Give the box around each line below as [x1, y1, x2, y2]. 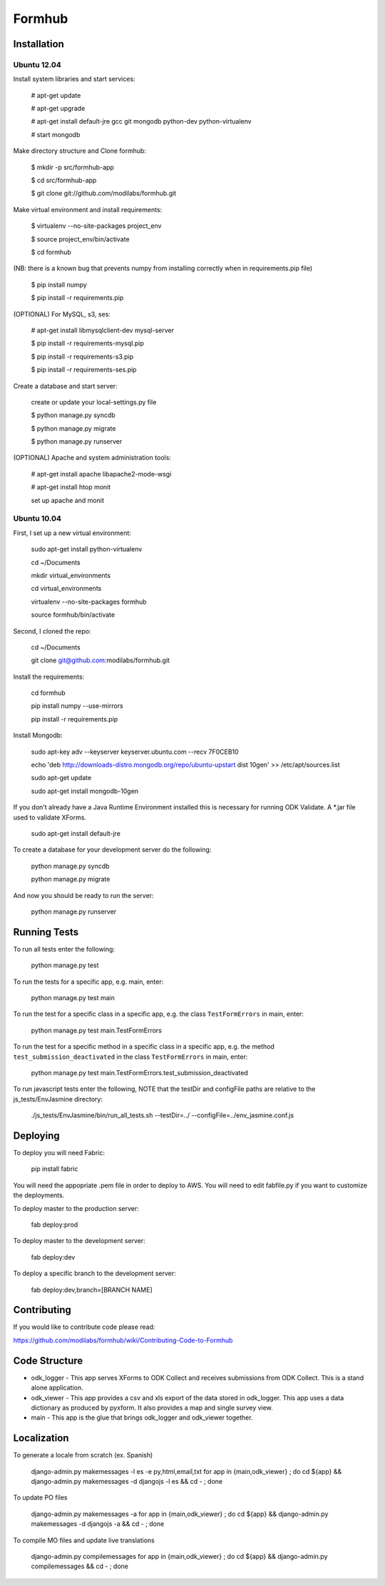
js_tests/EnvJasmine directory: [13, 1094, 103, 1103]
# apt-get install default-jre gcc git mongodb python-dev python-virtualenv [31, 117, 252, 126]
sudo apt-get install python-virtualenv [31, 545, 143, 554]
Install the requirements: [13, 672, 85, 681]
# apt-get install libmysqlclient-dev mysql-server [31, 326, 175, 334]
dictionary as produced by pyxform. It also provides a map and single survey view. [31, 1403, 274, 1412]
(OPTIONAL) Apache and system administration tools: [13, 454, 171, 462]
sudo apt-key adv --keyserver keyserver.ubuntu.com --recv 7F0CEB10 [31, 747, 239, 756]
